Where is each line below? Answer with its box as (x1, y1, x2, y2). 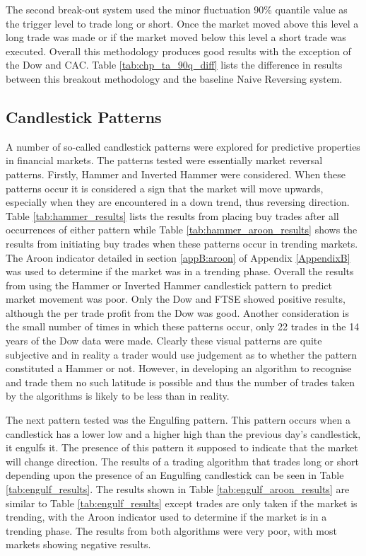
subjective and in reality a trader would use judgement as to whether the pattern (6, 347, 358, 361)
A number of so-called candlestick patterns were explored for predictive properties (6, 139, 360, 154)
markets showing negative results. (6, 537, 151, 552)
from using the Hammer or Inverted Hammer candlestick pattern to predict (6, 277, 333, 292)
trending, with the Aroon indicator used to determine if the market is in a (6, 509, 327, 524)
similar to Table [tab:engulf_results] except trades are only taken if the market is (6, 495, 358, 510)
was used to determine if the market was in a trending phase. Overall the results (6, 264, 354, 279)
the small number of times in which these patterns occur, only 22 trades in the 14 (6, 319, 360, 334)
